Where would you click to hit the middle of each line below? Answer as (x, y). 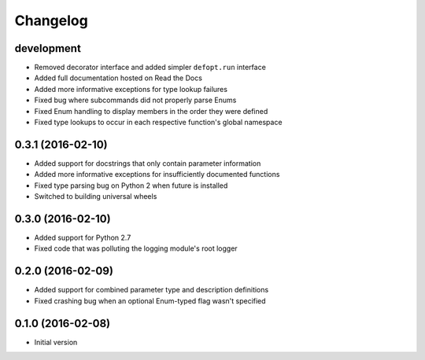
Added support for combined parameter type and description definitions (152, 290)
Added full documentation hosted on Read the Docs (118, 78)
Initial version (56, 342)
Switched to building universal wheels (96, 197)
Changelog (51, 20)
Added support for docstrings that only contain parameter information (148, 163)
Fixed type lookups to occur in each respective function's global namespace (158, 123)
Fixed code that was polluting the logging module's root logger (136, 248)
